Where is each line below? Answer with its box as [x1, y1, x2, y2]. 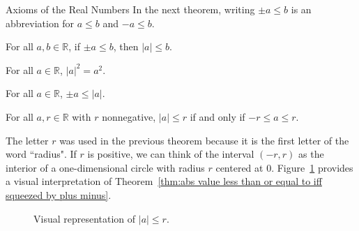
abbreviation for [6, 15, 75, 30]
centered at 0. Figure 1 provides [215, 160, 353, 174]
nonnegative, [102, 109, 156, 124]
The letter [6, 133, 49, 147]
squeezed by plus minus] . [6, 187, 112, 202]
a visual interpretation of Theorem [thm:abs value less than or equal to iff [6, 174, 322, 188]
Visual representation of [33, 211, 136, 225]
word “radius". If [6, 147, 77, 161]
